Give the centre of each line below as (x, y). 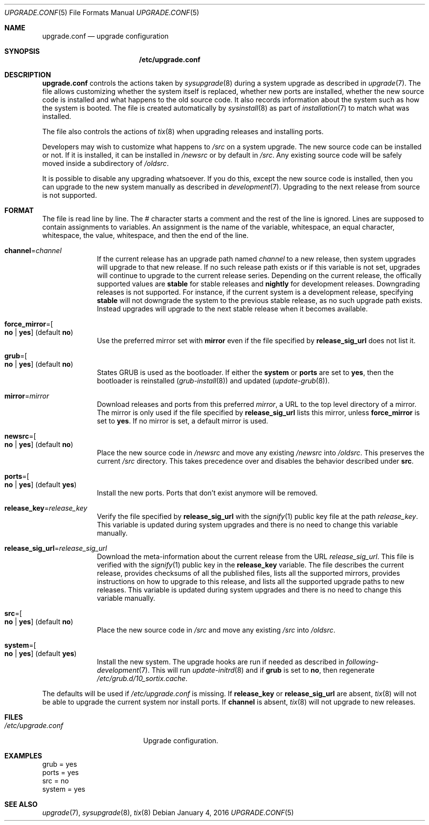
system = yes (64, 789)
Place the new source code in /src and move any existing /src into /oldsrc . (216, 630)
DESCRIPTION (28, 75)
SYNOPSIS (22, 51)
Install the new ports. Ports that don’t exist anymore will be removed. (207, 493)
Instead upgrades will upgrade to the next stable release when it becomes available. (232, 309)
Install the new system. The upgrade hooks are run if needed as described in (221, 662)
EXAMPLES (23, 756)
